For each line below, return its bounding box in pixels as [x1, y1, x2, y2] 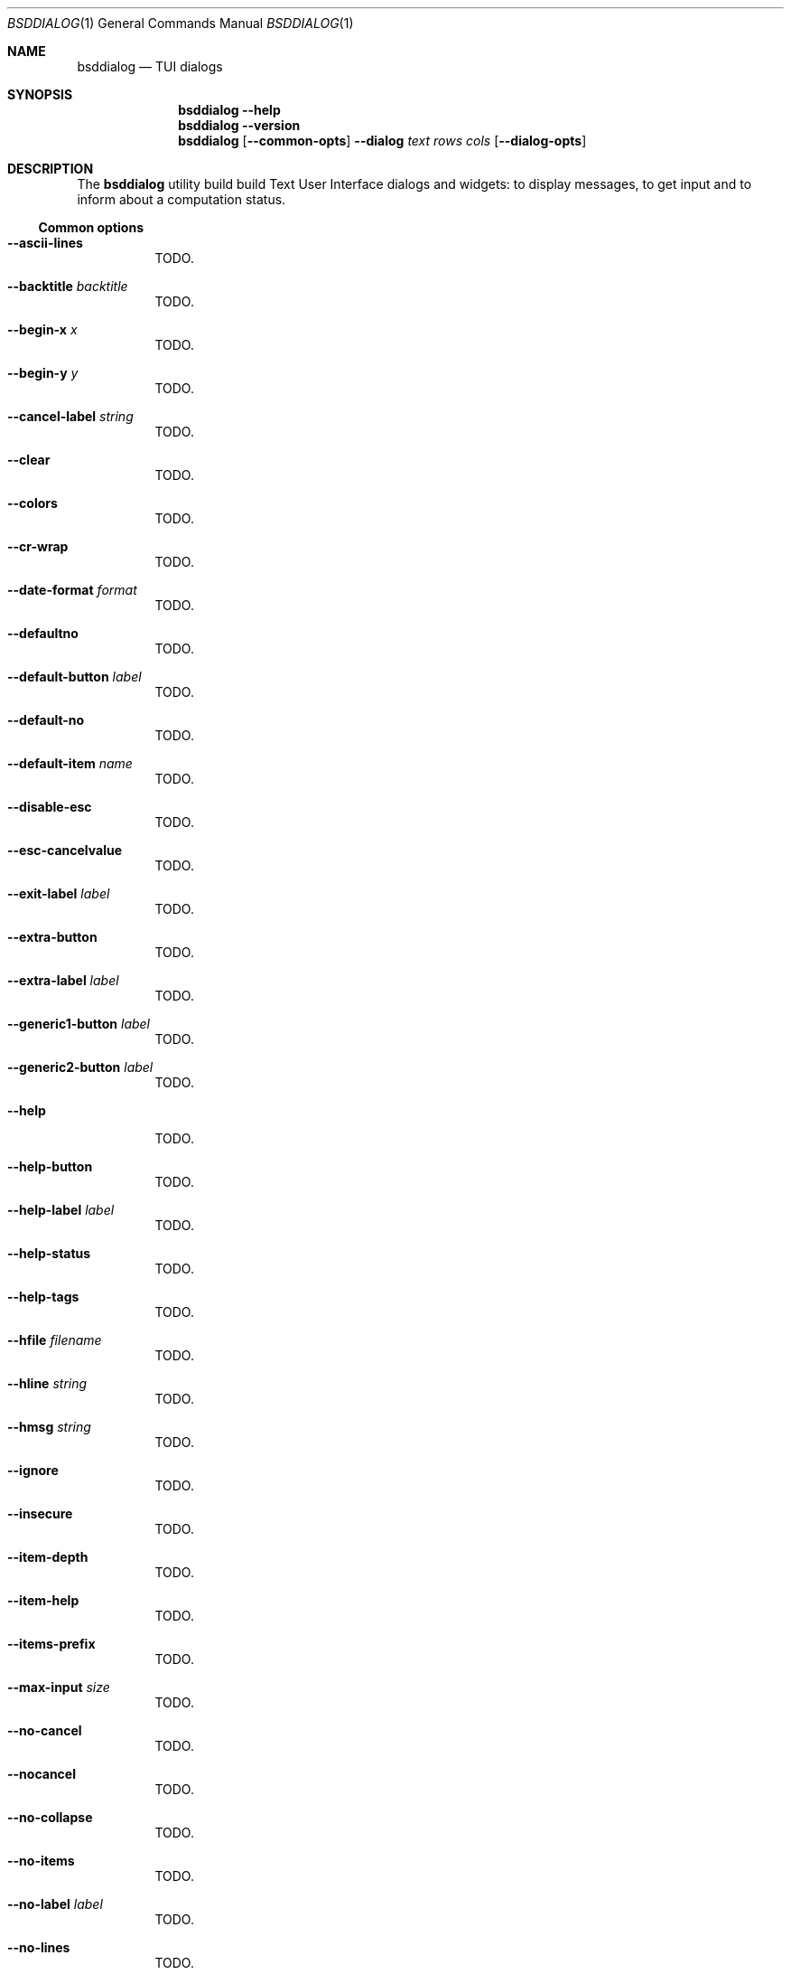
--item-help [7, 1593, 79, 1608]
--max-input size [7, 1679, 110, 1695]
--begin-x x [7, 322, 78, 337]
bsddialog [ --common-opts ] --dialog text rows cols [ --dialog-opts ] [178, 133, 587, 148]
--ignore [7, 1462, 59, 1478]
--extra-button [7, 929, 98, 945]
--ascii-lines [7, 235, 83, 250]
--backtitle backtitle [7, 278, 128, 294]
